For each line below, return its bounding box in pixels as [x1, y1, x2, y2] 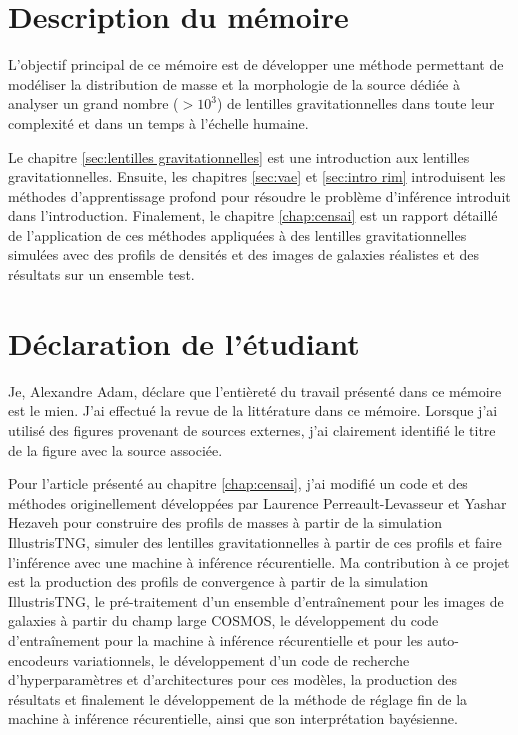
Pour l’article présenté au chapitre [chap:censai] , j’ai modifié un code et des [8, 473, 468, 494]
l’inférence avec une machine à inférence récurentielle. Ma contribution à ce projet [8, 551, 510, 572]
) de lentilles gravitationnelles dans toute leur [216, 93, 495, 114]
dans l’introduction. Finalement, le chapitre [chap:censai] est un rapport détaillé [8, 205, 498, 226]
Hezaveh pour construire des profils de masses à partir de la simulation [8, 512, 442, 533]
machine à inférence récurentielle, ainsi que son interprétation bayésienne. [8, 708, 458, 729]
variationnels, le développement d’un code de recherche [73, 649, 410, 670]
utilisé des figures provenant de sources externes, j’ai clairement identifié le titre [8, 419, 496, 440]
